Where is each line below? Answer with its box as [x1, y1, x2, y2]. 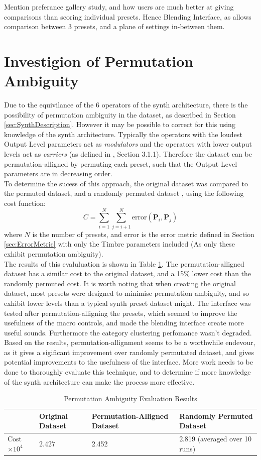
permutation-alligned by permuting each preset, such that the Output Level [4, 158, 237, 169]
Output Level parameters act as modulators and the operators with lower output [4, 139, 252, 149]
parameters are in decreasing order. [4, 168, 112, 179]
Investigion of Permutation [4, 50, 194, 71]
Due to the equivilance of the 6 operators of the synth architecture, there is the [4, 99, 248, 110]
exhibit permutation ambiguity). [4, 248, 103, 259]
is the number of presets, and [32, 228, 122, 239]
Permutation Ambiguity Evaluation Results [64, 393, 197, 404]
